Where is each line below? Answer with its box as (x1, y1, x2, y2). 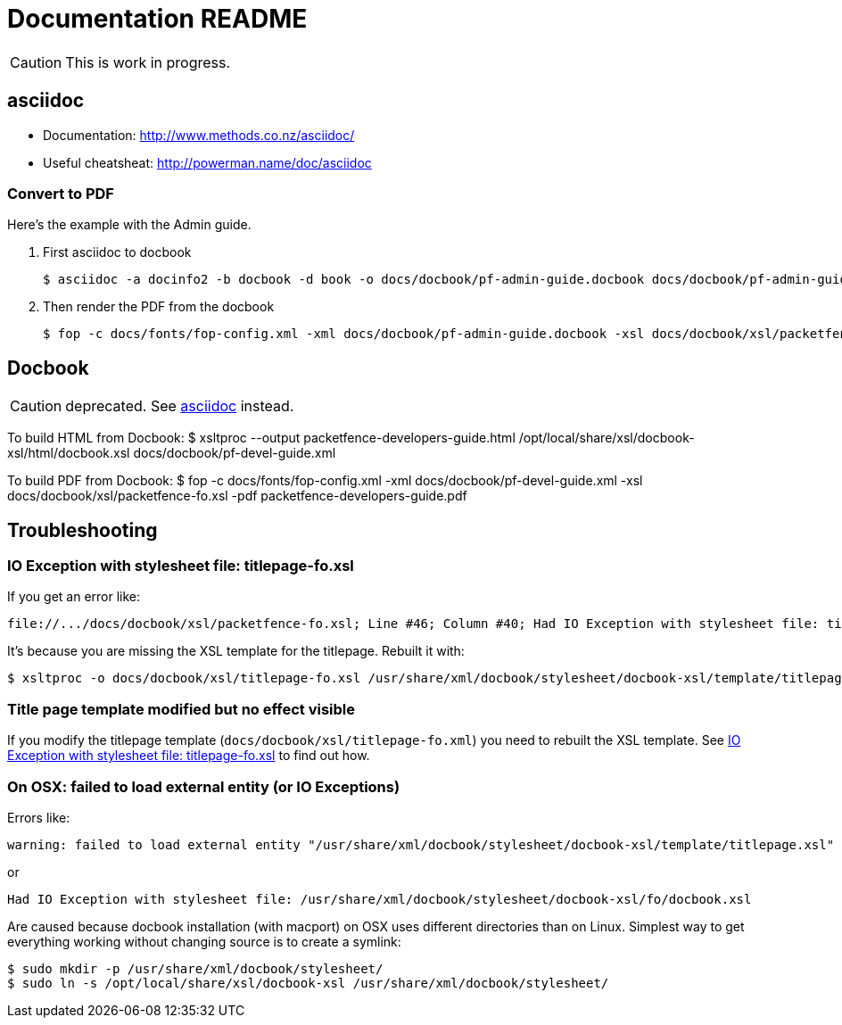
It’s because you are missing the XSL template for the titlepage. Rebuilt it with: (7, 643, 465, 659)
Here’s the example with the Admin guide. (7, 217, 252, 233)
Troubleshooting (7, 518, 158, 541)
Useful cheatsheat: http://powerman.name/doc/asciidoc (43, 154, 372, 170)
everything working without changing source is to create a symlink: (7, 933, 401, 949)
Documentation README (7, 4, 308, 34)
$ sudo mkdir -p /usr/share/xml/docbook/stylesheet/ (7, 961, 384, 976)
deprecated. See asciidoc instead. (65, 397, 294, 416)
